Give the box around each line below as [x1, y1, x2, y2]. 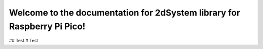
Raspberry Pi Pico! [9, 21, 86, 32]
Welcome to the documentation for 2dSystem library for [9, 7, 241, 18]
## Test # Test [9, 38, 38, 44]
